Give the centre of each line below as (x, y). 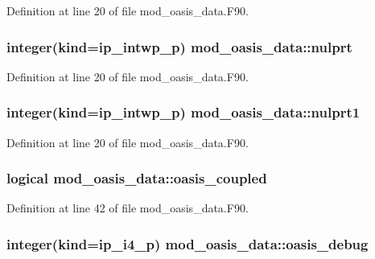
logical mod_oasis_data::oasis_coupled (137, 178)
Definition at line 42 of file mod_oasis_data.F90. (128, 208)
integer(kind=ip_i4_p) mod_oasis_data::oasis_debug (187, 243)
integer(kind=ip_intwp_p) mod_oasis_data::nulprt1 (183, 112)
